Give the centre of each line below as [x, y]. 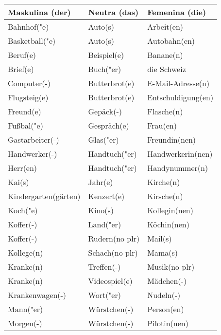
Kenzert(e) [106, 196]
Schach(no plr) [113, 252]
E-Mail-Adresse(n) [178, 83]
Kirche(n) [164, 182]
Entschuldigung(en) [180, 97]
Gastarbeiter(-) [34, 140]
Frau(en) [162, 125]
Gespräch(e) [109, 125]
